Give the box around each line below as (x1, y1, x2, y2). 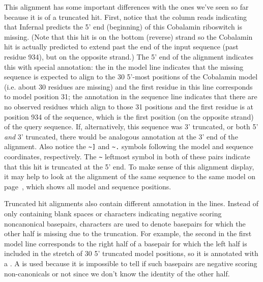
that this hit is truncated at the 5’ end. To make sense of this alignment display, (4, 161, 254, 172)
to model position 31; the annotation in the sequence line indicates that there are (4, 91, 257, 102)
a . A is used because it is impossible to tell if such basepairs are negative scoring (4, 258, 257, 268)
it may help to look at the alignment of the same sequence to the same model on (4, 171, 256, 182)
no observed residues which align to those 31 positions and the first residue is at (4, 101, 254, 111)
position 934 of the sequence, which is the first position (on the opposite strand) (4, 111, 254, 122)
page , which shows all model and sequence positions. (4, 181, 171, 191)
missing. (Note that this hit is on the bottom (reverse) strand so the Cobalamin (4, 31, 253, 42)
